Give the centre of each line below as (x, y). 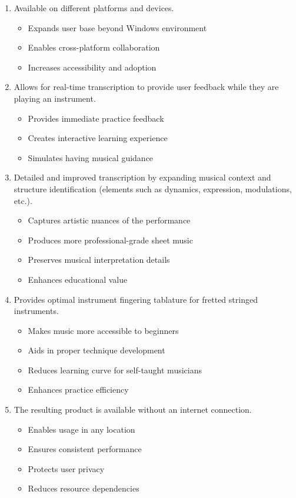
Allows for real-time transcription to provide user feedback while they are (146, 87)
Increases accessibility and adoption (92, 67)
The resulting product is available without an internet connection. (133, 410)
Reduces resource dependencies (84, 488)
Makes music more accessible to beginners (103, 330)
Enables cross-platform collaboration (94, 47)
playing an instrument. (55, 98)
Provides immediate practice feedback (96, 118)
